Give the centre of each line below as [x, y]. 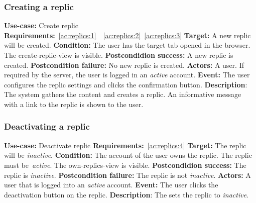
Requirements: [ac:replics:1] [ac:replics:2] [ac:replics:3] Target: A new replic [127, 35]
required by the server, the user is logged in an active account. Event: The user [127, 75]
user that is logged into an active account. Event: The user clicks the [111, 185]
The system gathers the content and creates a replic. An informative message [123, 94]
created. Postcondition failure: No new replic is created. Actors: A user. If [124, 65]
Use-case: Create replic [41, 25]
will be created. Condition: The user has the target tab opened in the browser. [127, 45]
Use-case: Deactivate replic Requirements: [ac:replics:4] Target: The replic [125, 145]
